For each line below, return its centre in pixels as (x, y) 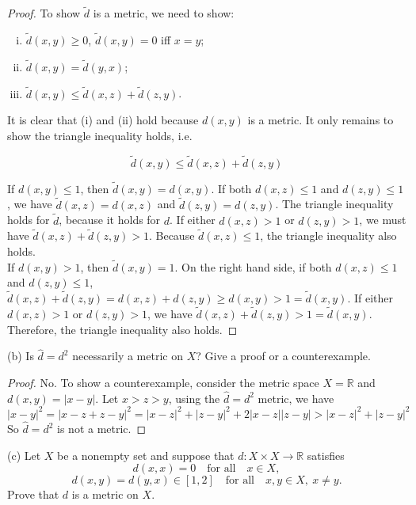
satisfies (326, 455)
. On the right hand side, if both (253, 266)
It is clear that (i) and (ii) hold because (103, 120)
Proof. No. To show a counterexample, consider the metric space (163, 382)
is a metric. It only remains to (321, 120)
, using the (194, 398)
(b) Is (21, 356)
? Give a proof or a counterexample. (283, 356)
